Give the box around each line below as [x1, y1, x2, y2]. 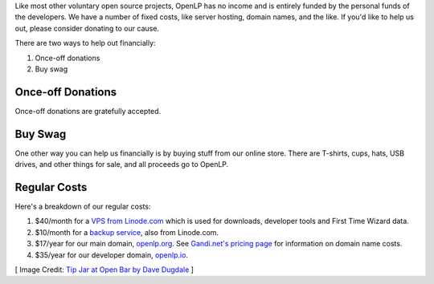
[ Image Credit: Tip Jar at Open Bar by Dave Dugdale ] [14, 265, 194, 274]
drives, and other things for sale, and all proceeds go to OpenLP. [14, 160, 229, 169]
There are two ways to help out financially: [14, 39, 156, 48]
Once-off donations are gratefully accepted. [14, 106, 162, 116]
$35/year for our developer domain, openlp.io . [35, 250, 189, 260]
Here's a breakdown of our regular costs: [14, 201, 151, 212]
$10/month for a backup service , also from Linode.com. [35, 227, 219, 237]
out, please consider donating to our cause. [14, 23, 160, 33]
